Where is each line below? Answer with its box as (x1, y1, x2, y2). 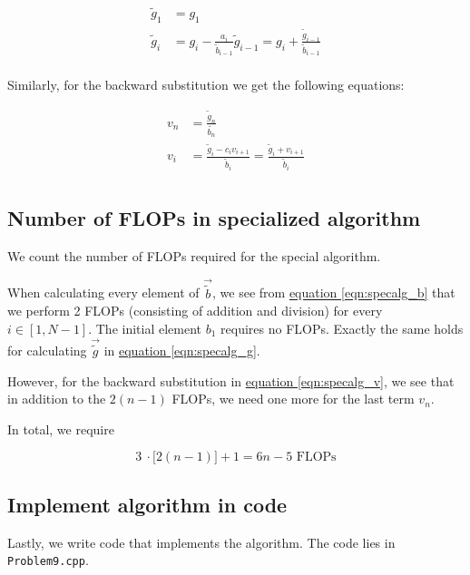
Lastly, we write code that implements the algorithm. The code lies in (7, 532, 396, 551)
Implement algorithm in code (7, 490, 288, 518)
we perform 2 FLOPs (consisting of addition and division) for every (7, 301, 383, 320)
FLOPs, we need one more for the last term (171, 389, 415, 408)
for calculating (7, 341, 87, 360)
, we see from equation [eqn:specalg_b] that (212, 283, 455, 302)
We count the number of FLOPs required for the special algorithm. (7, 246, 381, 265)
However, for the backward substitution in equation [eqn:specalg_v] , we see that (7, 371, 455, 390)
